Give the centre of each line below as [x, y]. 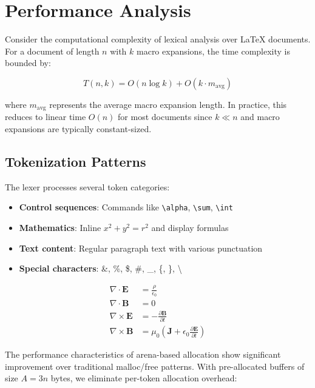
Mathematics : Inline [60, 227]
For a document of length [52, 51]
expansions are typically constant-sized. [78, 128]
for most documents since [165, 117]
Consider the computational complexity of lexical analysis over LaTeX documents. [158, 39]
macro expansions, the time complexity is [214, 51]
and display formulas [190, 227]
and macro [260, 117]
